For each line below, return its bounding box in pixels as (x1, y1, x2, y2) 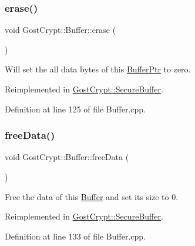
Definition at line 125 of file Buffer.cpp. (5, 102, 146, 115)
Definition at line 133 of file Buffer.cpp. (5, 230, 146, 242)
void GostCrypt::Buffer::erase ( (5, 24, 116, 36)
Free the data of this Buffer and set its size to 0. (5, 190, 179, 202)
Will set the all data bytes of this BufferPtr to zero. (5, 63, 191, 75)
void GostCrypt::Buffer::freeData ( (5, 151, 129, 163)
